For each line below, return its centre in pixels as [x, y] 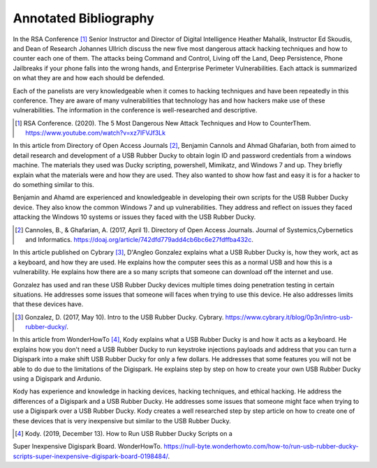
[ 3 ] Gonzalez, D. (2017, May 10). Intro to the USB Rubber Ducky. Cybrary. [119, 317]
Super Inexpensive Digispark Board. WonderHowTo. [88, 446]
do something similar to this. [53, 185]
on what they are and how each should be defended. [89, 78]
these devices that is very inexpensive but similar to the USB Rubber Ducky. [122, 421]
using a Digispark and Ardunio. [57, 379]
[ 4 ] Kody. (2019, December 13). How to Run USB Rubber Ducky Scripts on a [124, 433]
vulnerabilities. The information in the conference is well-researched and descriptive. [135, 110]
